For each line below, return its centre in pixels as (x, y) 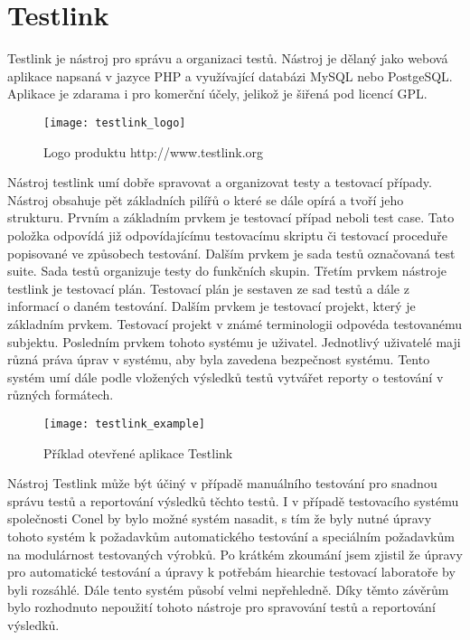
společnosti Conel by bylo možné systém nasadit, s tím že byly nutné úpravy (220, 518)
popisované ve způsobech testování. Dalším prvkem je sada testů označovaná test (231, 253)
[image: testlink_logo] (115, 122)
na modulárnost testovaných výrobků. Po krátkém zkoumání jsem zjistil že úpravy (235, 554)
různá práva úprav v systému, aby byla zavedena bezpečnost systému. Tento (219, 359)
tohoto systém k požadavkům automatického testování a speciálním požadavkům (231, 536)
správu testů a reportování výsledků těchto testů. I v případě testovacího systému (233, 500)
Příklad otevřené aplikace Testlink (138, 452)
